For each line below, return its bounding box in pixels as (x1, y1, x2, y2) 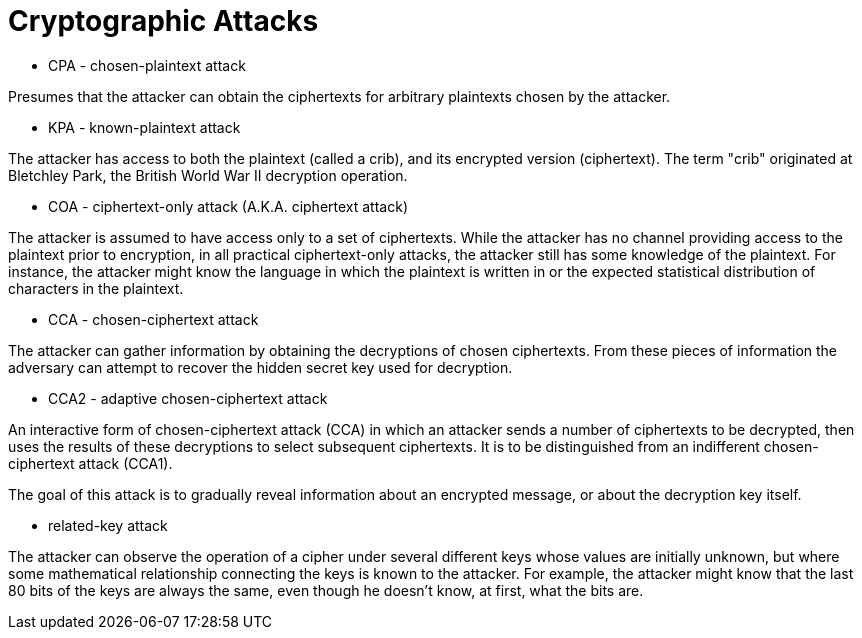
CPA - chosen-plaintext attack (48, 56, 246, 74)
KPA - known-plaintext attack (48, 118, 241, 136)
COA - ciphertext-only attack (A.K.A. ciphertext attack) (48, 197, 408, 215)
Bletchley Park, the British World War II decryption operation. (8, 166, 408, 184)
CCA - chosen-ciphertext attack (48, 310, 259, 328)
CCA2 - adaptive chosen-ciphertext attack (48, 389, 328, 407)
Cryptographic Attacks (8, 4, 319, 38)
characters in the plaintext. (8, 279, 184, 297)
